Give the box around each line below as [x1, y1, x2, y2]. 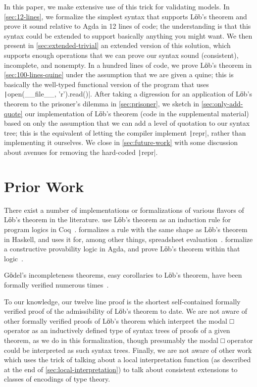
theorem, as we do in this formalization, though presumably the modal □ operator [4, 335, 253, 345]
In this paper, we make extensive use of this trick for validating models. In [4, 1, 230, 11]
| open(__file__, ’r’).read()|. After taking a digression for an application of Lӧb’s [4, 89, 252, 99]
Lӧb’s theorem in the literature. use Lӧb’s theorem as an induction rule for [4, 214, 231, 225]
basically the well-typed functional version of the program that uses [4, 79, 209, 89]
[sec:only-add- [201, 98, 243, 108]
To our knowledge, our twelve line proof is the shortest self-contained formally [4, 296, 241, 306]
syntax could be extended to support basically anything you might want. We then [4, 30, 253, 41]
